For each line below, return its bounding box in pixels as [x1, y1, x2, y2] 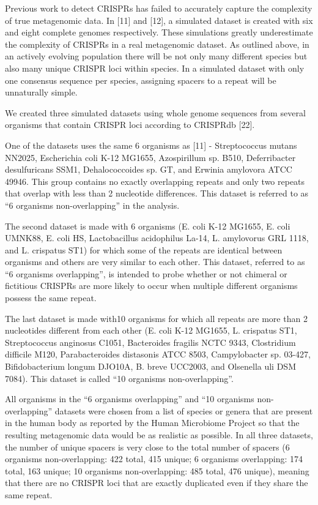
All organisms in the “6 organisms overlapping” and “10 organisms [5, 392, 254, 405]
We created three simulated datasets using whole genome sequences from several [5, 106, 306, 119]
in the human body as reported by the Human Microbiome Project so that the [5, 416, 300, 429]
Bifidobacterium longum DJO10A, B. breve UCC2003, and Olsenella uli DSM [5, 360, 296, 373]
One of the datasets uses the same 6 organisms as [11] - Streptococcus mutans [5, 138, 297, 151]
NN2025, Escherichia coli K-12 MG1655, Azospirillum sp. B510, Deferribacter [5, 151, 296, 163]
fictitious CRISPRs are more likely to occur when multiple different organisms [5, 279, 298, 292]
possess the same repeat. [5, 291, 97, 304]
